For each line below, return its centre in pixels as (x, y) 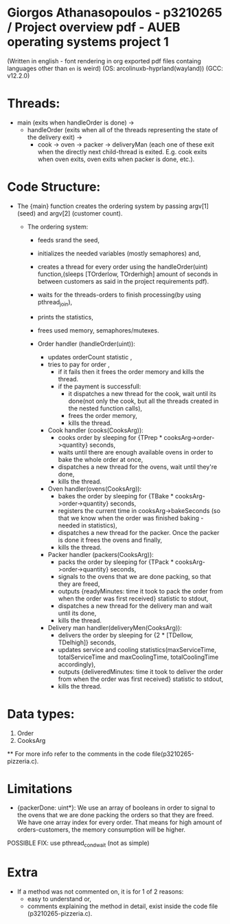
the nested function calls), (105, 408)
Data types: (41, 714)
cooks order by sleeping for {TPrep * (110, 437)
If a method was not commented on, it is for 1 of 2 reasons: (100, 892)
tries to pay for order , (79, 364)
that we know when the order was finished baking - (131, 518)
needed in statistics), (88, 525)
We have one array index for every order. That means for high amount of (119, 822)
